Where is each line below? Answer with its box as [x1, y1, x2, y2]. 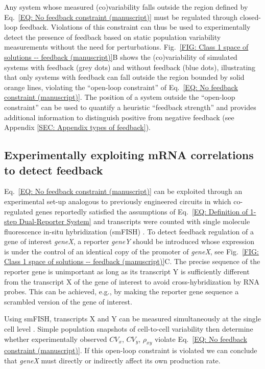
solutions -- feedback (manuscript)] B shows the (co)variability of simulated [4, 51, 237, 62]
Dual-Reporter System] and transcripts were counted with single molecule [19, 216, 250, 227]
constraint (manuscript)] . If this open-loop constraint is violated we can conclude [4, 345, 257, 356]
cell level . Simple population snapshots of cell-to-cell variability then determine [4, 323, 253, 334]
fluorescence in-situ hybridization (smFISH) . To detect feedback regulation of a [4, 226, 254, 236]
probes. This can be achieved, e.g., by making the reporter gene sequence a [4, 286, 239, 297]
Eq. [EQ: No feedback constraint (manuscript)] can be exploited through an [4, 186, 243, 197]
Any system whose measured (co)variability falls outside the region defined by [4, 2, 248, 12]
